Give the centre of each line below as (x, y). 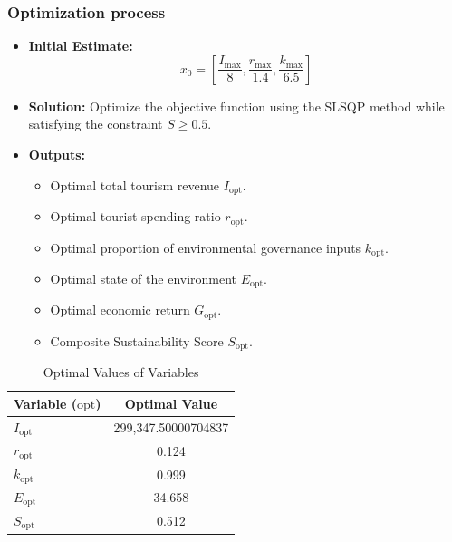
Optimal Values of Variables (121, 372)
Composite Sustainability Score (137, 340)
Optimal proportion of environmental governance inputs (206, 247)
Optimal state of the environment (144, 278)
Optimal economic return (120, 310)
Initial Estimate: (81, 46)
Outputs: (57, 154)
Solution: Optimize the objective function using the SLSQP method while (236, 106)
